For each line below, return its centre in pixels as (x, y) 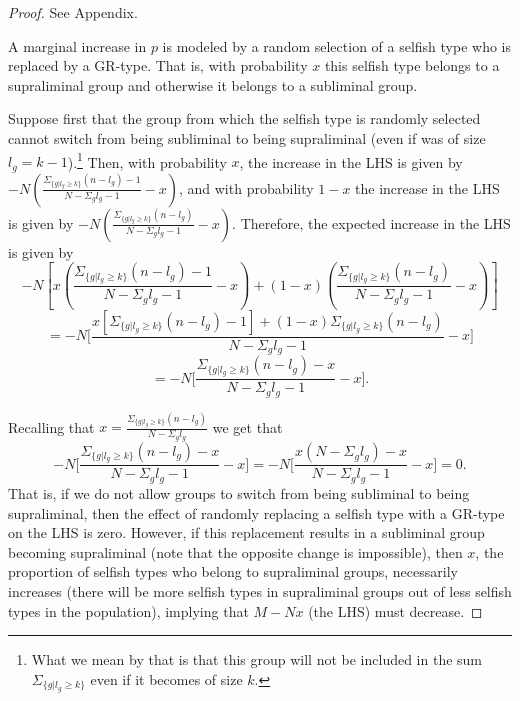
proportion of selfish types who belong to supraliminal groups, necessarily (233, 571)
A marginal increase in (77, 45)
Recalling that (51, 426)
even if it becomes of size (166, 678)
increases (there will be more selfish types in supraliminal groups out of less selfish (260, 590)
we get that (247, 426)
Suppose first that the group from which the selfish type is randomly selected (244, 118)
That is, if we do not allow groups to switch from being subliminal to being (239, 492)
